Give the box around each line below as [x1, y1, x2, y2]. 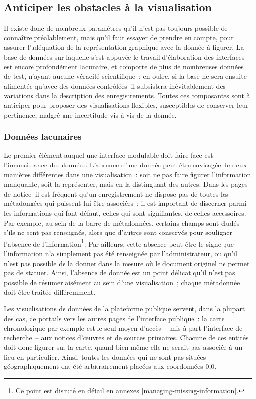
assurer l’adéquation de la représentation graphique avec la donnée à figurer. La [4, 42, 244, 52]
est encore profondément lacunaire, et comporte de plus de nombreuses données [4, 61, 244, 71]
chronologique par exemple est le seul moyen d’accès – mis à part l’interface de [4, 323, 243, 333]
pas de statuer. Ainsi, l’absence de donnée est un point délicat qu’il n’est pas [4, 267, 235, 278]
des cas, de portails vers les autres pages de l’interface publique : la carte [4, 313, 224, 323]
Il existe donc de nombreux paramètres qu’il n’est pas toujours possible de [4, 23, 228, 33]
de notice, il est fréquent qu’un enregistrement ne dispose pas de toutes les [4, 188, 228, 199]
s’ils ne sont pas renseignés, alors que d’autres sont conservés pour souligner [4, 227, 232, 237]
